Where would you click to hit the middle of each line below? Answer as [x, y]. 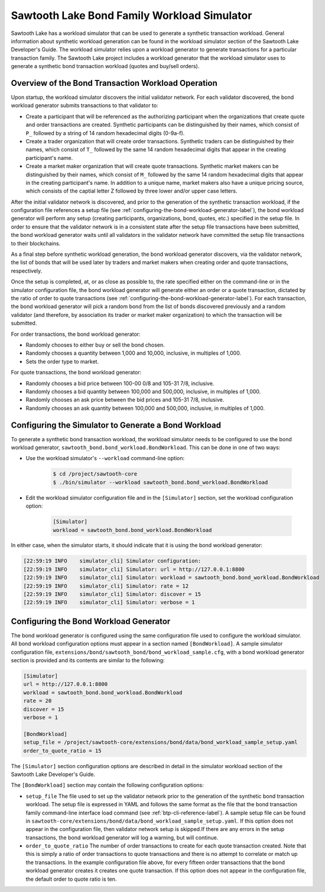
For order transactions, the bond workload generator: [76, 334]
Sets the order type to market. [62, 361]
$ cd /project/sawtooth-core [95, 474]
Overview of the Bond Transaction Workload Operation [114, 83]
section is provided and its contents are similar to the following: [88, 660]
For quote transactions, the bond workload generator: [76, 373]
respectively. [27, 271]
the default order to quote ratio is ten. [71, 879]
